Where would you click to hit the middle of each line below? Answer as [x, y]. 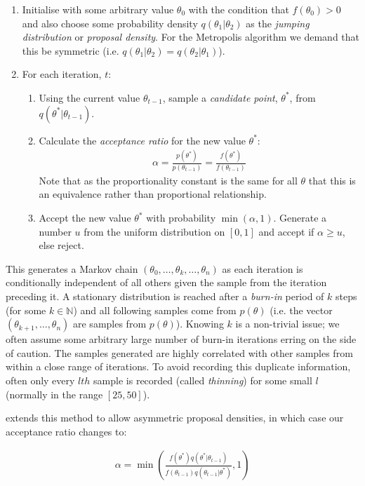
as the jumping [278, 23]
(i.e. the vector [301, 310]
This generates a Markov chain [72, 268]
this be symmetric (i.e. [71, 50]
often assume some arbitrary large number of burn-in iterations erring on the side [181, 339]
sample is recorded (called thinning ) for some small [203, 380]
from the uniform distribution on [154, 231]
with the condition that [239, 9]
